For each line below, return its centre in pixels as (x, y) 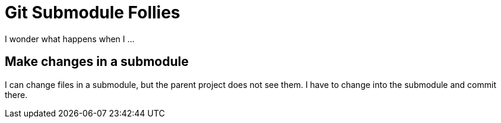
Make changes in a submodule (97, 62)
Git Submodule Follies (93, 12)
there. (16, 94)
